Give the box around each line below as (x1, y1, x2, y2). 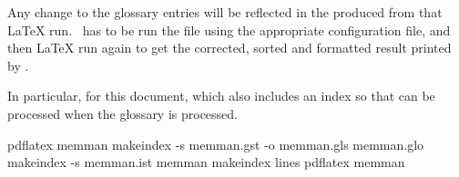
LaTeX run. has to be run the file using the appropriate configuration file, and (7, 20, 451, 39)
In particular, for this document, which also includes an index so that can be (7, 86, 435, 105)
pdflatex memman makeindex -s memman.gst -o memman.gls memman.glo (7, 134, 424, 153)
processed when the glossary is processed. (7, 103, 239, 123)
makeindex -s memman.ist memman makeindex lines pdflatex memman (7, 152, 405, 172)
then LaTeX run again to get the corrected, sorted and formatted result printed (7, 38, 452, 57)
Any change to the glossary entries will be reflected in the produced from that (7, 3, 443, 21)
